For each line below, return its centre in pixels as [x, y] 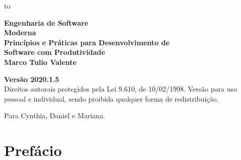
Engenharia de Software [46, 22]
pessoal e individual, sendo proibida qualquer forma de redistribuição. [111, 98]
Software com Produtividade [55, 52]
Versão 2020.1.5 [32, 79]
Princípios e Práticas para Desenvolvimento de [87, 42]
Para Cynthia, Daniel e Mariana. [55, 115]
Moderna [20, 32]
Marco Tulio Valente [41, 62]
